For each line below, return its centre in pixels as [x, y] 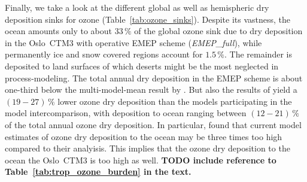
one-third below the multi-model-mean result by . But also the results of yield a [151, 90]
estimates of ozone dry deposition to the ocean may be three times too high [144, 136]
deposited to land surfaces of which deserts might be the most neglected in [142, 66]
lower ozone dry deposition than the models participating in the [175, 101]
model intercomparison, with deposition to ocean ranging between [126, 113]
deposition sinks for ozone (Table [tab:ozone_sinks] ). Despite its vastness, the [148, 19]
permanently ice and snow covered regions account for [104, 54]
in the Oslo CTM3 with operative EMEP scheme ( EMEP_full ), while [133, 42]
